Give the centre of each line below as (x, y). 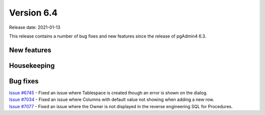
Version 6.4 (33, 13)
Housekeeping (32, 66)
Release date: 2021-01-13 (35, 27)
